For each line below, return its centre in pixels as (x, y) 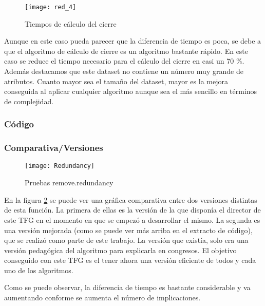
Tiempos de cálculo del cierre (71, 23)
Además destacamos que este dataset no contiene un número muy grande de (124, 71)
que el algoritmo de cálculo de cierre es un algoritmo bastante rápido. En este (126, 51)
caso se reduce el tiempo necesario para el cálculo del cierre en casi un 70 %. (124, 61)
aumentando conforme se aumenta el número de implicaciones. (102, 298)
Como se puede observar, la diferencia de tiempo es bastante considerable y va (127, 287)
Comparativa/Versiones (54, 148)
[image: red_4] (51, 7)
